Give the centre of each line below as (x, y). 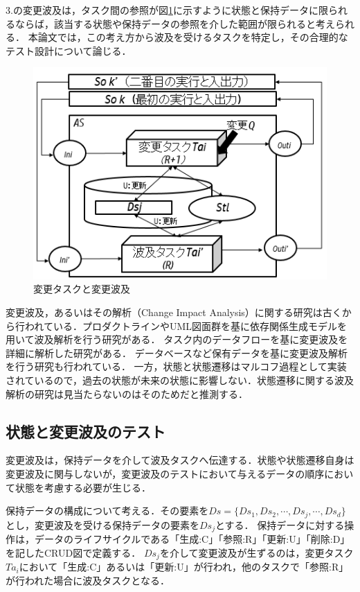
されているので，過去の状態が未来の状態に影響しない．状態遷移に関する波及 (180, 380)
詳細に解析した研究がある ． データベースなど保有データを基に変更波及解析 (177, 352)
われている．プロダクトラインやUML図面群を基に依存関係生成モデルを (186, 325)
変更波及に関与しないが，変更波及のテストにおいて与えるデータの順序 (165, 473)
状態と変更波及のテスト (85, 431)
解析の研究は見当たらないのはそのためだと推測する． (127, 393)
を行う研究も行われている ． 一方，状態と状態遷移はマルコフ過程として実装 (176, 366)
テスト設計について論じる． (69, 50)
